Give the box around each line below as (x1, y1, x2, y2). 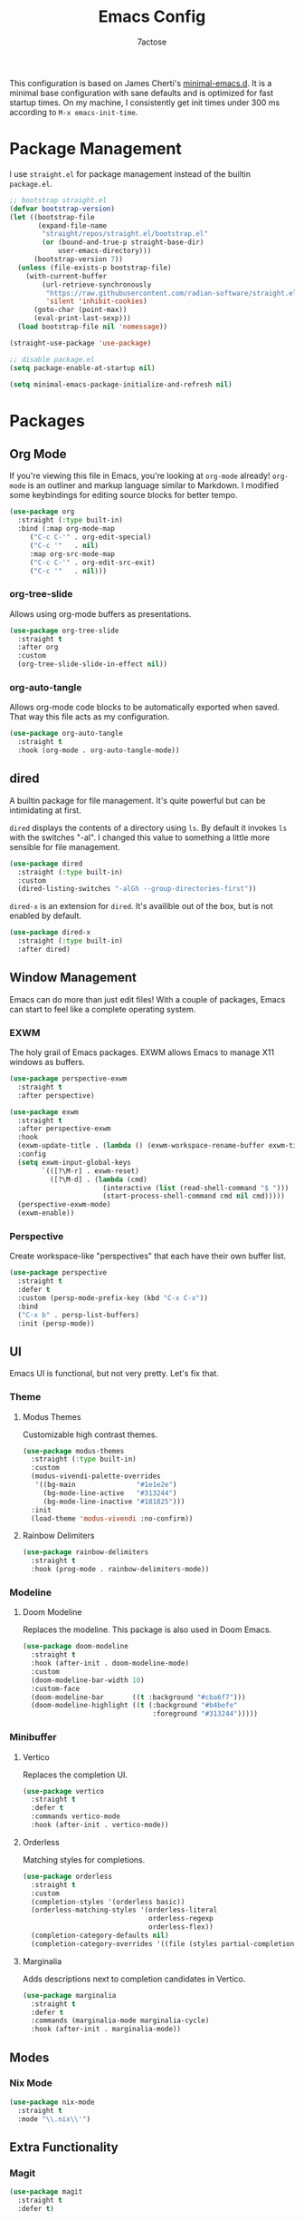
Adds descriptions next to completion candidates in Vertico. (22, 1973, 246, 1984)
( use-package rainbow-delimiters (22, 1548, 149, 1557)
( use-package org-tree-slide (9, 626, 119, 635)
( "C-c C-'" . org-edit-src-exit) (29, 558, 156, 567)
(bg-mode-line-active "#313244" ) (43, 1488, 177, 1498)
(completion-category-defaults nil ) (31, 1931, 169, 1941)
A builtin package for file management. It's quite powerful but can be (9, 795, 266, 806)
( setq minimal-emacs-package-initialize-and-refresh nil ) (9, 379, 233, 389)
